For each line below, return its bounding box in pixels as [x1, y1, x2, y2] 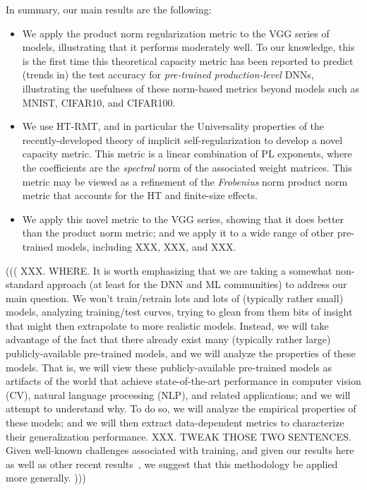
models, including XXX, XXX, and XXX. [56, 239, 236, 253]
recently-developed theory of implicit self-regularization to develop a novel [22, 132, 343, 147]
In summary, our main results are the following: [6, 2, 212, 16]
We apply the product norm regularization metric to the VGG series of [22, 25, 330, 40]
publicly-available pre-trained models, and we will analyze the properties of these [6, 346, 356, 361]
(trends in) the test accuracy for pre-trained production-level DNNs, [22, 67, 314, 82]
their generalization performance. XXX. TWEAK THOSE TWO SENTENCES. [6, 429, 351, 443]
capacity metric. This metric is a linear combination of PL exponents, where [22, 146, 352, 161]
